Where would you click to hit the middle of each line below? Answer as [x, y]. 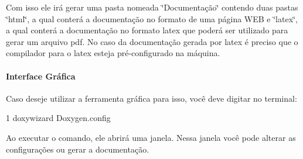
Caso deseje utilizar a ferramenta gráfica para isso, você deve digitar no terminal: [151, 98]
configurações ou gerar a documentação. [78, 149]
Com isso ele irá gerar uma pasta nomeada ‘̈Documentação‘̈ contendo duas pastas [152, 7]
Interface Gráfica [41, 76]
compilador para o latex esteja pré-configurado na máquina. [113, 53]
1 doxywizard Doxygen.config [58, 118]
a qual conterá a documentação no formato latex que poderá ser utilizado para [147, 30]
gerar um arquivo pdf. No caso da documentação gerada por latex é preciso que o [152, 41]
